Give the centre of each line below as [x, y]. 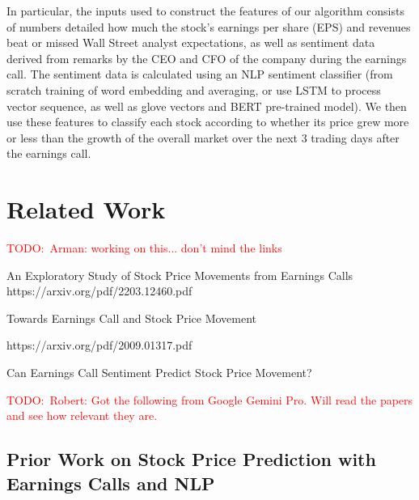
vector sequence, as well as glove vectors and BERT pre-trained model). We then [207, 106]
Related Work [86, 209]
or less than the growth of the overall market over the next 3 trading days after [203, 137]
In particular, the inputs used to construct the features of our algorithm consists [205, 11]
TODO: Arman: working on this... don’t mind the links [144, 248]
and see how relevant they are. [82, 415]
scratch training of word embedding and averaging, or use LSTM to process [194, 89]
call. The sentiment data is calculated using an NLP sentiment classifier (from [200, 74]
